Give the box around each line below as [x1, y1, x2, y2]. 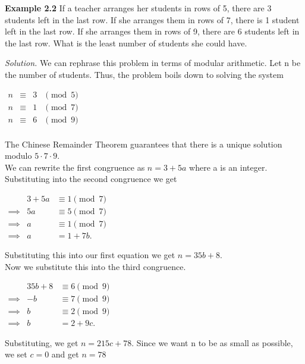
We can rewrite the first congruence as [5, 161, 145, 173]
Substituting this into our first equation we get [5, 249, 175, 261]
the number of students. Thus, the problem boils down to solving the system [5, 68, 284, 80]
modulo [5, 149, 32, 162]
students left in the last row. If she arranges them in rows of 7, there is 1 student [5, 13, 300, 26]
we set [5, 348, 27, 360]
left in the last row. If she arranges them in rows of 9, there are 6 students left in [5, 25, 300, 37]
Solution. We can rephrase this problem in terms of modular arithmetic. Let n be [5, 57, 301, 69]
